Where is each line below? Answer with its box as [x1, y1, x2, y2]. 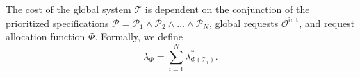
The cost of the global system [6, 2, 131, 16]
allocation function [6, 29, 85, 44]
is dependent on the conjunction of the [145, 2, 310, 16]
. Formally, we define [95, 29, 183, 44]
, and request [299, 15, 355, 30]
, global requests [208, 15, 279, 30]
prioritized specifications [6, 15, 109, 30]
